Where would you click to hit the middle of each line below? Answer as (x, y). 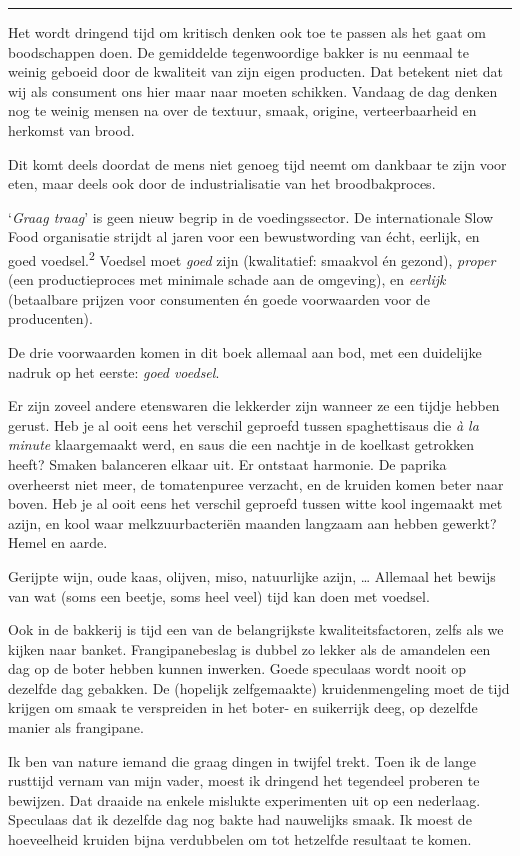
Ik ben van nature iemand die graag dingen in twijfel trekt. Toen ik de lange (242, 760)
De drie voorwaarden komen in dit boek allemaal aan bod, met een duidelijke (245, 351)
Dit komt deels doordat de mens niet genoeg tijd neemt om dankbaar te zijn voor (257, 163)
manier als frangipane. (76, 727)
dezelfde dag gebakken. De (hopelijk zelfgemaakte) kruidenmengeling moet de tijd (259, 687)
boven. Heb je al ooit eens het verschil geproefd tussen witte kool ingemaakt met (255, 503)
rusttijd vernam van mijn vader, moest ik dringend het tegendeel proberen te (244, 780)
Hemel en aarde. (58, 542)
